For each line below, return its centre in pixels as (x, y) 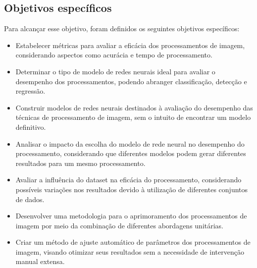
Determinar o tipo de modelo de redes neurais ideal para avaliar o (115, 71)
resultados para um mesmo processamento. (80, 163)
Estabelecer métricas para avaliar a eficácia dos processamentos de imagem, (130, 45)
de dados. (30, 199)
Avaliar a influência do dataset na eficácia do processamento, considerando (128, 180)
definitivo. (31, 127)
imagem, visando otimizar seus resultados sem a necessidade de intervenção (130, 251)
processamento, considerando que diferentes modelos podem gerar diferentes (131, 153)
